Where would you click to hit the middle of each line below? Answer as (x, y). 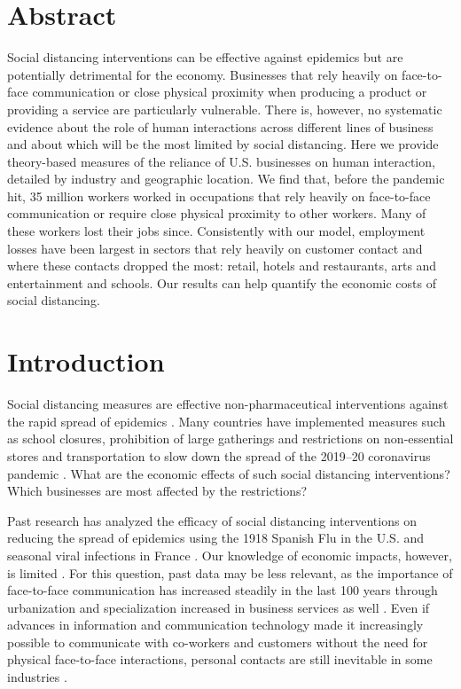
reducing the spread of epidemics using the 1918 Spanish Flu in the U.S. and (216, 538)
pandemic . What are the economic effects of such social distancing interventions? (229, 473)
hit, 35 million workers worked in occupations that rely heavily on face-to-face (219, 196)
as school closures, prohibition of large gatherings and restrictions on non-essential (230, 438)
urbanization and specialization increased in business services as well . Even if (219, 607)
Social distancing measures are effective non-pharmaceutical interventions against (228, 404)
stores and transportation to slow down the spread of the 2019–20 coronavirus (219, 455)
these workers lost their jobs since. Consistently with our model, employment (216, 231)
